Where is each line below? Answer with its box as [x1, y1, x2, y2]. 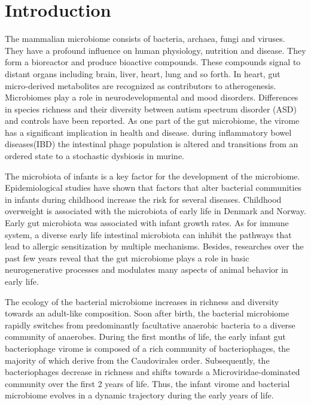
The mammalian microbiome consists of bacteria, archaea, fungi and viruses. [5, 32, 285, 45]
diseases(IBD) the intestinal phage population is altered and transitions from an [5, 138, 298, 150]
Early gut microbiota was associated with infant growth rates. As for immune [5, 217, 289, 229]
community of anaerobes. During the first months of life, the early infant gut [5, 330, 286, 343]
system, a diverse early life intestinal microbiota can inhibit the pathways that [5, 228, 292, 240]
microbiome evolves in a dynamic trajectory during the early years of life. [5, 389, 274, 401]
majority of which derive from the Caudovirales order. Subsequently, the [5, 354, 270, 366]
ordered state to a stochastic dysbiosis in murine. [5, 150, 185, 162]
